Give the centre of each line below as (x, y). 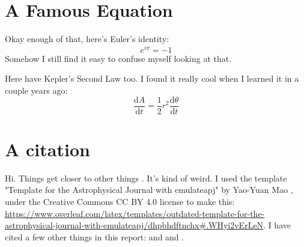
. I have (277, 225)
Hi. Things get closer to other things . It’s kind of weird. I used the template (146, 178)
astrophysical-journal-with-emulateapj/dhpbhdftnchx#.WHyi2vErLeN (134, 225)
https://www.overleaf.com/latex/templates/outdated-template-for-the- (135, 213)
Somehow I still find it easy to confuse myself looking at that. (118, 58)
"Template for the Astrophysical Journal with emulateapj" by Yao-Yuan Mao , (149, 190)
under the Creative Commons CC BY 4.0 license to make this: (120, 201)
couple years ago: (36, 90)
